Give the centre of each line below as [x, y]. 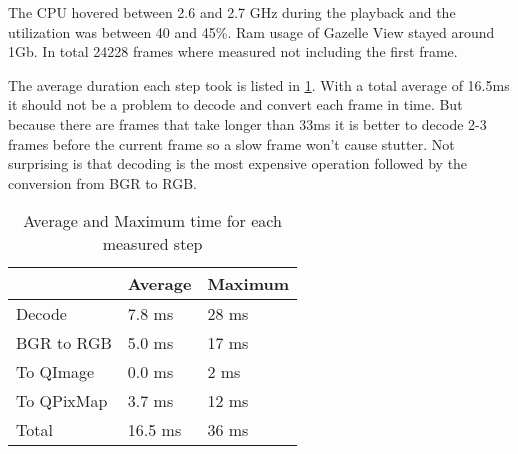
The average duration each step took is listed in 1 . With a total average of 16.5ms [259, 84]
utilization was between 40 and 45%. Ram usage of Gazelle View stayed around [251, 31]
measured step [152, 244]
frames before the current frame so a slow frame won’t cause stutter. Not [231, 143]
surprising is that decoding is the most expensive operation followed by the [238, 163]
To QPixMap [62, 401]
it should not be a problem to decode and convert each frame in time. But [235, 104]
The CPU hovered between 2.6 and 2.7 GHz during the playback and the [232, 12]
